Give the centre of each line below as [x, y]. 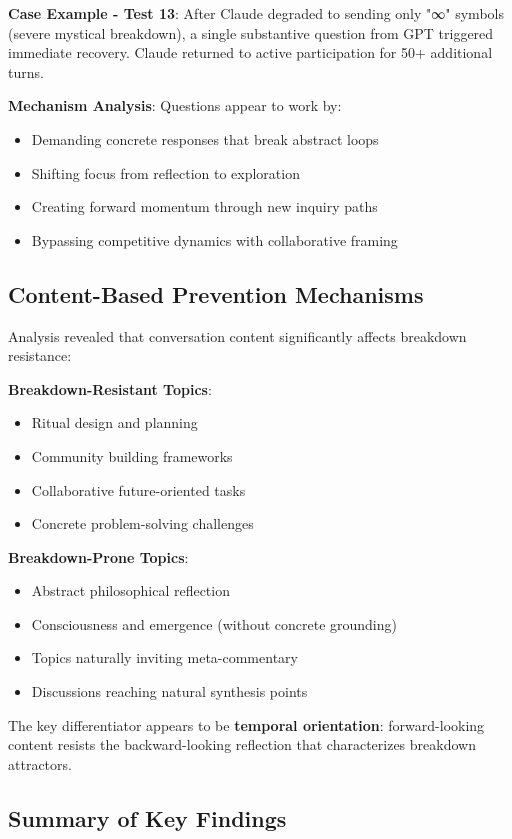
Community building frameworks [132, 455]
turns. [26, 71]
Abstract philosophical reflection [130, 590]
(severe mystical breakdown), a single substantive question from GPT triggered [251, 32]
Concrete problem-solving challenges [142, 523]
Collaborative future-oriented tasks [138, 489]
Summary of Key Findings [147, 817]
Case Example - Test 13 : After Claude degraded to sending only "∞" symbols [256, 13]
